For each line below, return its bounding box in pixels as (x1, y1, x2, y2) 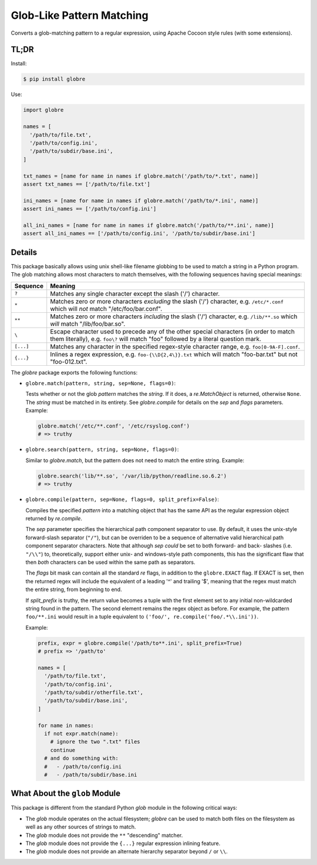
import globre (23, 106, 64, 113)
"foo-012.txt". (50, 358, 87, 366)
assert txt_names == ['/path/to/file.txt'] (23, 181, 151, 188)
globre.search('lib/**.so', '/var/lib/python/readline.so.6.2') (38, 472, 227, 479)
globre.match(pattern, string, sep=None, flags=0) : (25, 379, 176, 386)
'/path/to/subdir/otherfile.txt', (44, 689, 144, 696)
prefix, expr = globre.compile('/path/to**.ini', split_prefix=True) (38, 640, 242, 646)
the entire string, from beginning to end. (25, 586, 123, 593)
